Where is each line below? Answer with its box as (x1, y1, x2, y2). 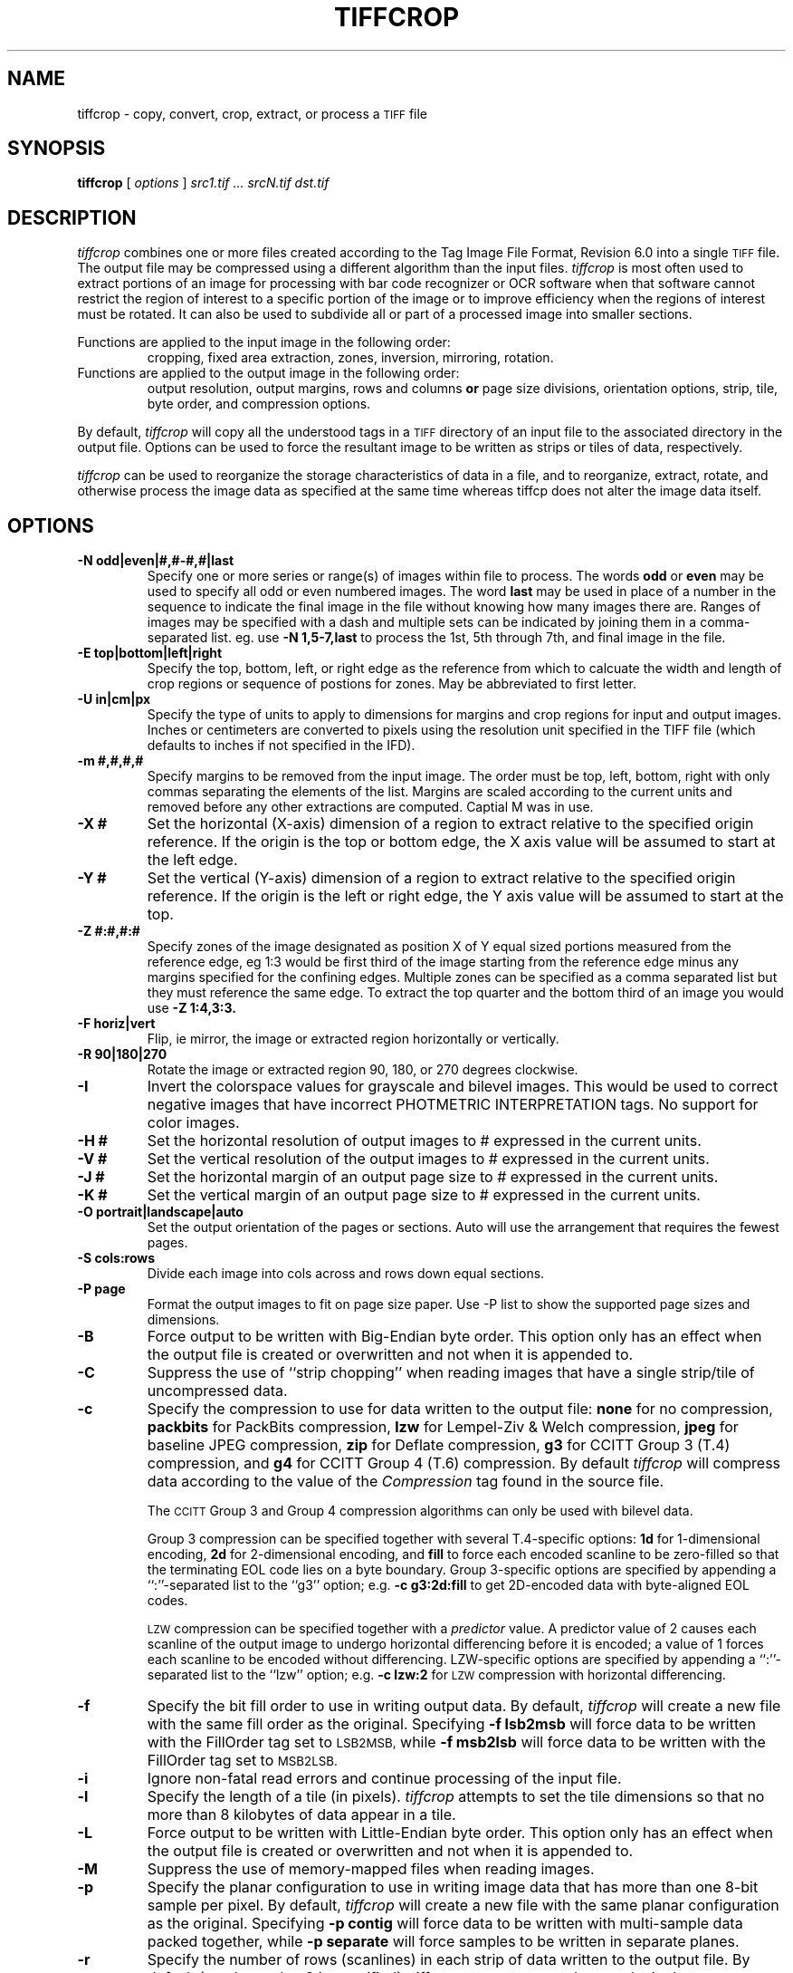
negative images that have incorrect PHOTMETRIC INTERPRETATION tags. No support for (147, 1095, 759, 1114)
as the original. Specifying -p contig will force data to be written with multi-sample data (147, 1914, 743, 1933)
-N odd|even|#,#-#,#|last (77, 553, 234, 569)
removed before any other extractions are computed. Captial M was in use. (147, 799, 594, 815)
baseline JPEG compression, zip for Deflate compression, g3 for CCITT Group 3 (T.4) (147, 1436, 731, 1455)
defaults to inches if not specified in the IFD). (147, 737, 416, 754)
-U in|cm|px (77, 691, 151, 707)
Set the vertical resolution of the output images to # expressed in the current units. (147, 1150, 710, 1169)
